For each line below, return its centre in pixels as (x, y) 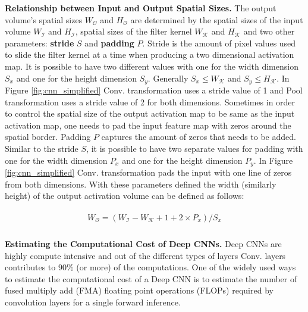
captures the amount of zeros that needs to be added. (199, 137)
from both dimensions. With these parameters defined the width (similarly (141, 184)
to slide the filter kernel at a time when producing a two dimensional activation (150, 54)
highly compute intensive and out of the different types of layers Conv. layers (145, 255)
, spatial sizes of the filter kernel (133, 31)
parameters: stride (40, 43)
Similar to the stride (42, 148)
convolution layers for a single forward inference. (93, 302)
